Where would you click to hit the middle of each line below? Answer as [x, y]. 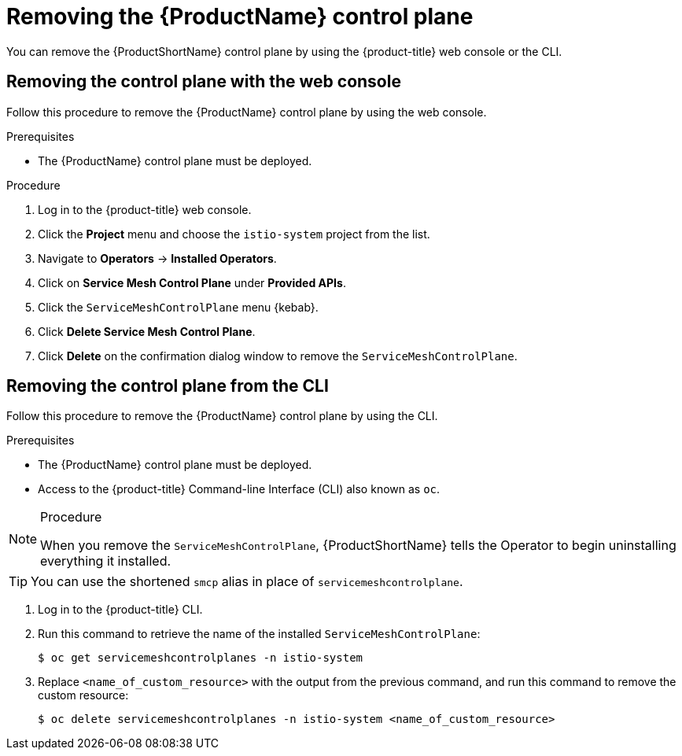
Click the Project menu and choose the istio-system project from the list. [234, 234]
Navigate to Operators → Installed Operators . [157, 258]
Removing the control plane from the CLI [168, 386]
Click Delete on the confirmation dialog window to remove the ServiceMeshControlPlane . [278, 356]
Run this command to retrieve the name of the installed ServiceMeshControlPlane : [259, 634]
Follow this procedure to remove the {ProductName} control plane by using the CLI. [222, 416]
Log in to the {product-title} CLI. [120, 610]
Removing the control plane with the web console [204, 82]
